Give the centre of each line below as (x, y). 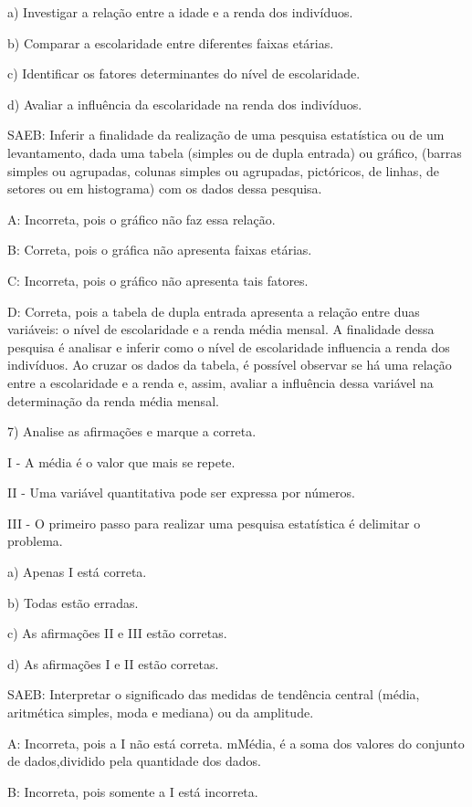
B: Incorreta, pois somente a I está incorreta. (133, 791)
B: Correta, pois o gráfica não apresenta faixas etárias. (160, 250)
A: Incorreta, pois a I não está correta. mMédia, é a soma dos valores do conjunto (236, 743)
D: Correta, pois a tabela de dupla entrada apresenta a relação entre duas (214, 311)
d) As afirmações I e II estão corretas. (113, 663)
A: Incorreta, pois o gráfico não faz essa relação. (142, 219)
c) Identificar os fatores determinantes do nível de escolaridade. (184, 73)
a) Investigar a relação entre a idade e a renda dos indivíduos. (180, 12)
